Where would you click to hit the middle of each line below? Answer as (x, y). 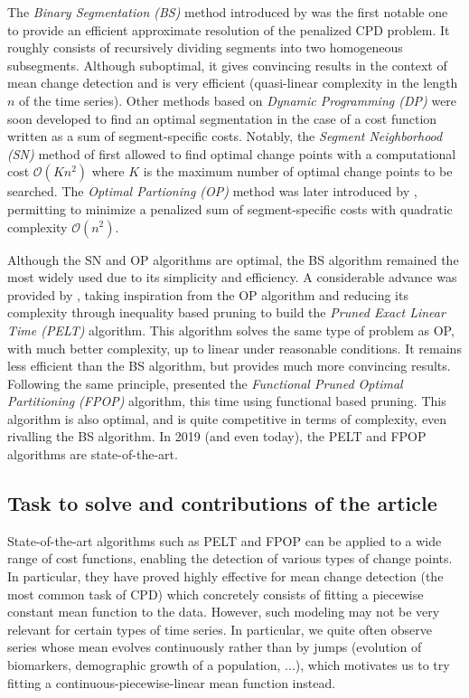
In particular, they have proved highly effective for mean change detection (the (225, 576)
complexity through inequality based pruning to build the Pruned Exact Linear (226, 312)
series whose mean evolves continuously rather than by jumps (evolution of (215, 647)
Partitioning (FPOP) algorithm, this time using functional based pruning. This (227, 401)
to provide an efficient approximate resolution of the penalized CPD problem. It (229, 29)
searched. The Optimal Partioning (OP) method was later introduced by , (212, 191)
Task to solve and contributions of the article (222, 503)
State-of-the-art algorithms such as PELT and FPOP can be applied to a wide (225, 540)
